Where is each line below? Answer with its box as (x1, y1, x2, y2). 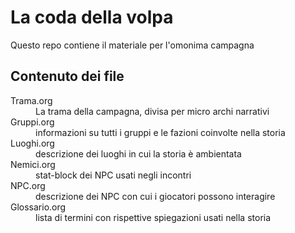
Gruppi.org (10, 116, 55, 128)
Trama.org (10, 94, 53, 106)
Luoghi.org (10, 137, 55, 149)
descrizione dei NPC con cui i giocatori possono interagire (35, 190, 276, 202)
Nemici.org (10, 158, 56, 170)
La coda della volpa (10, 6, 174, 29)
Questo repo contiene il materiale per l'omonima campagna (10, 39, 255, 51)
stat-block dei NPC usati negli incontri (35, 169, 192, 181)
